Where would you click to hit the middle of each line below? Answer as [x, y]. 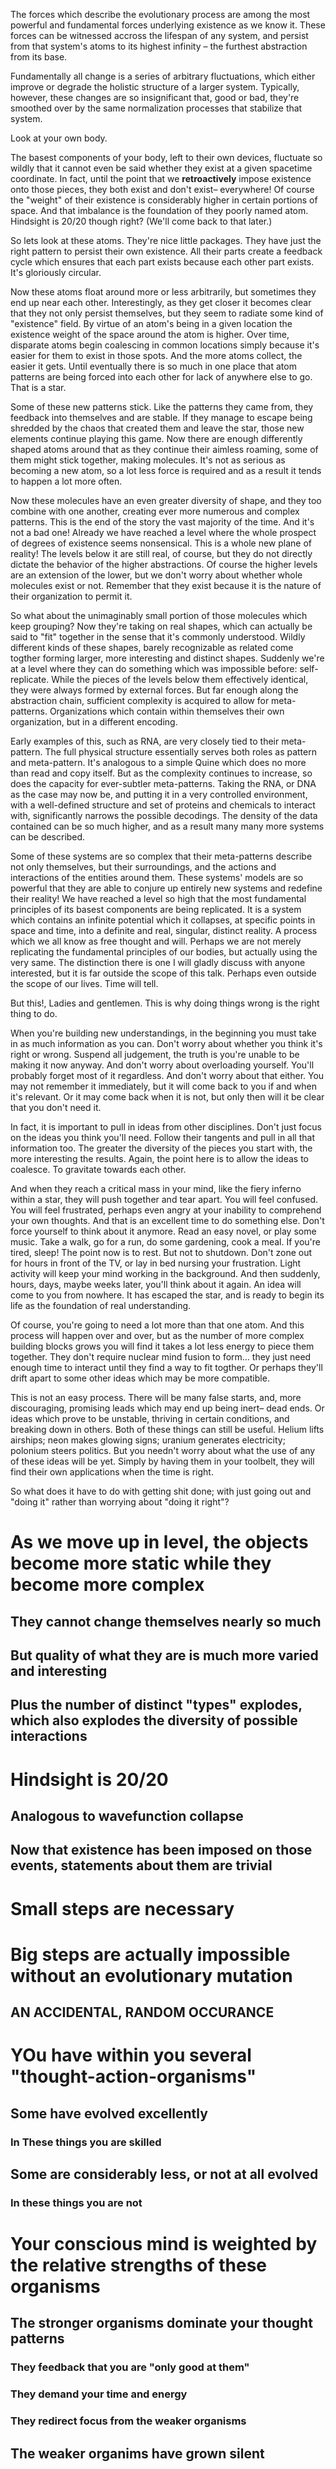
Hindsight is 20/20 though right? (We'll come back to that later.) [141, 221]
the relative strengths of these [139, 2265]
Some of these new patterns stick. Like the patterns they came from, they [162, 407]
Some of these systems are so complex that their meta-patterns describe [161, 856]
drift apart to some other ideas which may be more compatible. [140, 1378]
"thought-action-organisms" [133, 2076]
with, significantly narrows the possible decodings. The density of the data [164, 815]
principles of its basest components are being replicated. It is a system [156, 909]
